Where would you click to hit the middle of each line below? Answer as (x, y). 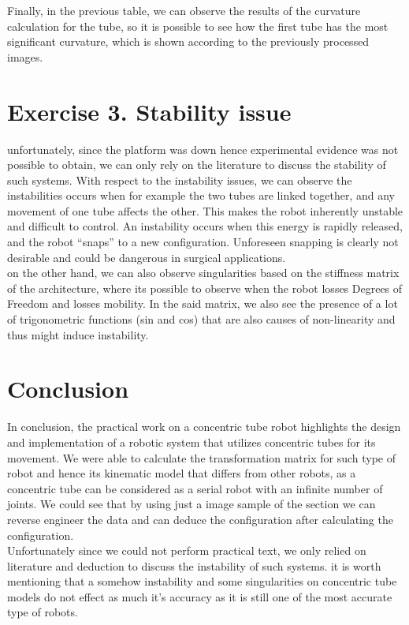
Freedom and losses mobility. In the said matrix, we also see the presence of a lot (203, 303)
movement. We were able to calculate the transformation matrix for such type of (202, 457)
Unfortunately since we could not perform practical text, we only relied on (187, 550)
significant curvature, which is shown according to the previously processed (188, 41)
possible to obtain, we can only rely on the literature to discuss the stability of (197, 165)
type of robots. (43, 612)
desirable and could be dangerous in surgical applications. (147, 257)
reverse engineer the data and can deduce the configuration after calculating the (200, 519)
